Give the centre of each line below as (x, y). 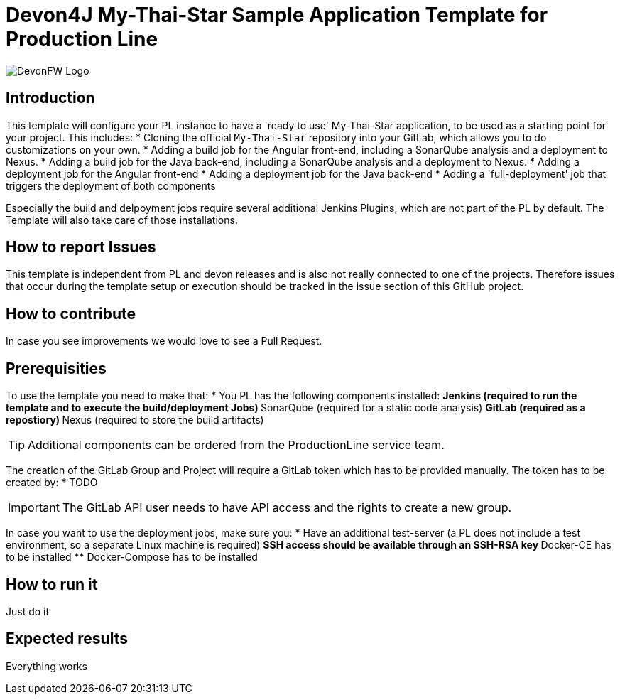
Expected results (67, 639)
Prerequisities (56, 368)
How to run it (52, 584)
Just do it (28, 611)
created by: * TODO (52, 483)
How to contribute (71, 313)
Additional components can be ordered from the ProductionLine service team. (236, 445)
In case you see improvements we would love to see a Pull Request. (164, 341)
